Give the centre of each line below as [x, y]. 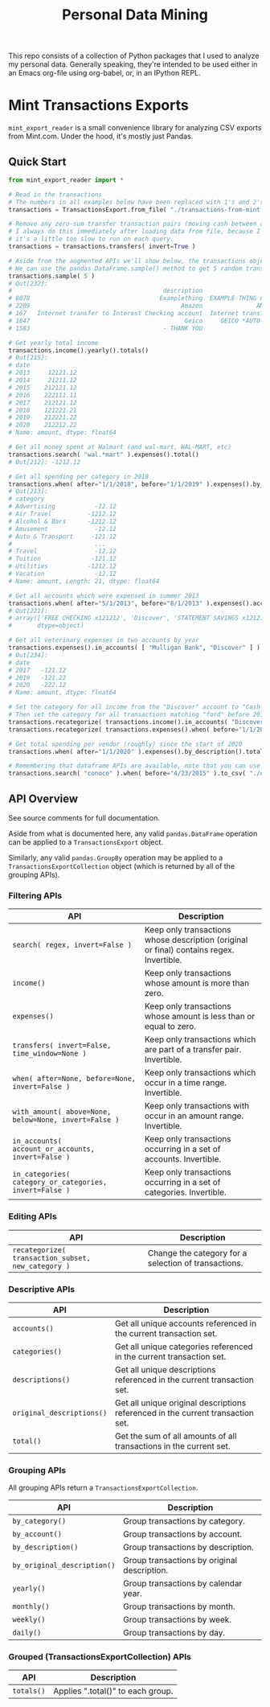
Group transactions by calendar [183, 1584]
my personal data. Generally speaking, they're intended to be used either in [133, 64]
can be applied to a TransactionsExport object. [86, 842]
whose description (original [196, 940]
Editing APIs [33, 1216]
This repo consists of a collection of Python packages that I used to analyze [134, 56]
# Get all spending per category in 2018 [79, 476]
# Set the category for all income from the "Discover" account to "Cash [135, 707]
